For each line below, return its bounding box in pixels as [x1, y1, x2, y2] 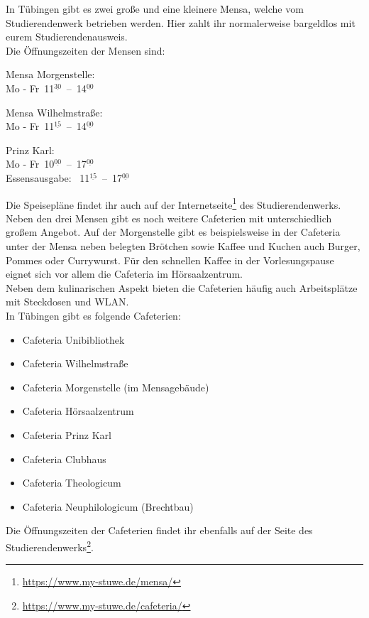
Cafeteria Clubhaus [22, 451, 106, 466]
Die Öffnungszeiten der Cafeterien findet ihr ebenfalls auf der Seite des [6, 523, 313, 538]
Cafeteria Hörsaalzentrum [22, 403, 134, 418]
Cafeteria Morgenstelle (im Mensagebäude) [22, 379, 209, 394]
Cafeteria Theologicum [22, 475, 121, 490]
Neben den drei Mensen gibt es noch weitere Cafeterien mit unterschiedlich [6, 210, 332, 225]
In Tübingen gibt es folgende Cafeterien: [6, 308, 181, 322]
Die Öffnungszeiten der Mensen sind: [6, 43, 165, 58]
